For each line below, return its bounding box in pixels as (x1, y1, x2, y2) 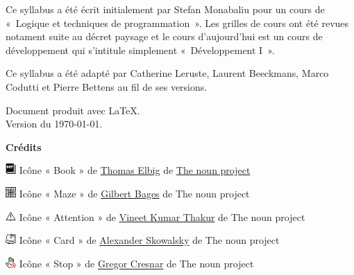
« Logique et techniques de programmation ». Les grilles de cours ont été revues (6, 15, 349, 30)
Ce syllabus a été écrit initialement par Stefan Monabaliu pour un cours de (6, 2, 325, 16)
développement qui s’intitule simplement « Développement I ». (6, 42, 275, 57)
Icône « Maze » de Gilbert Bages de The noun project (19, 186, 250, 201)
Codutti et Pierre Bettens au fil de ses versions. (6, 79, 208, 94)
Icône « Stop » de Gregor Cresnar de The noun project (19, 256, 254, 271)
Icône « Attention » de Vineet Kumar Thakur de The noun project (19, 209, 305, 224)
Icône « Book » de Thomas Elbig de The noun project (19, 163, 251, 177)
